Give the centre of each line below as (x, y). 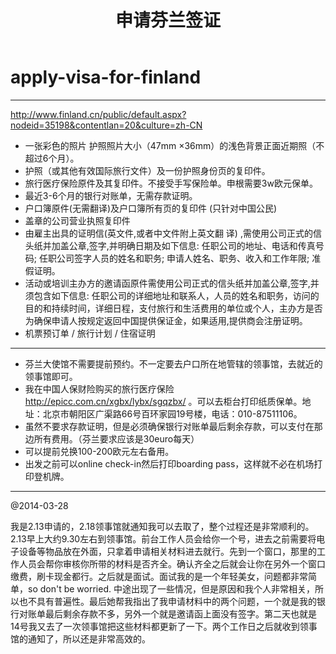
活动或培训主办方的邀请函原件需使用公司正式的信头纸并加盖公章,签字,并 (172, 283)
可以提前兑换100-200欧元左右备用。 (99, 451)
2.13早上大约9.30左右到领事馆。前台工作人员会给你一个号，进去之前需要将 (163, 538)
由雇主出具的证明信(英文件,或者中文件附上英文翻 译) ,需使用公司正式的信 (173, 233)
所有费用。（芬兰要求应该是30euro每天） (116, 438)
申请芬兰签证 (167, 20)
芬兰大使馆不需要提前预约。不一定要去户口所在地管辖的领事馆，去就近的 (173, 363)
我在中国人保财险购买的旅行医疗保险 (99, 388)
